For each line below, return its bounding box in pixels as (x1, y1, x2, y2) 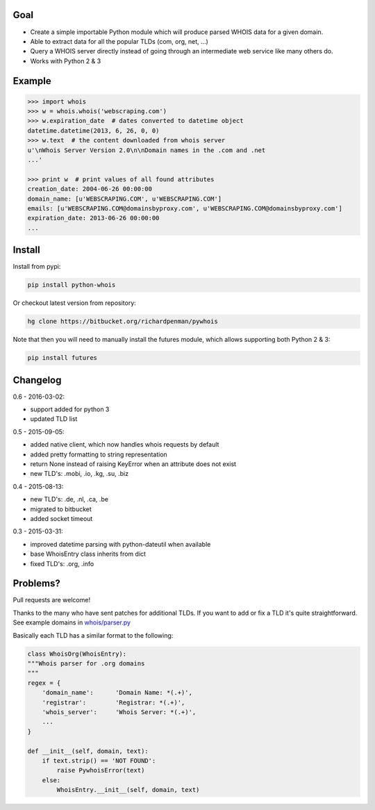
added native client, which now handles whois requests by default (30, 440, 219, 449)
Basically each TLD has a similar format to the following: (12, 631, 174, 639)
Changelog (12, 374, 62, 386)
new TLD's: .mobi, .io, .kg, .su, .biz (30, 470, 128, 478)
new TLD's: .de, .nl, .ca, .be (30, 495, 109, 504)
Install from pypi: (12, 263, 61, 271)
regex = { (27, 679, 61, 687)
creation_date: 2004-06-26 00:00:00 (27, 185, 153, 193)
